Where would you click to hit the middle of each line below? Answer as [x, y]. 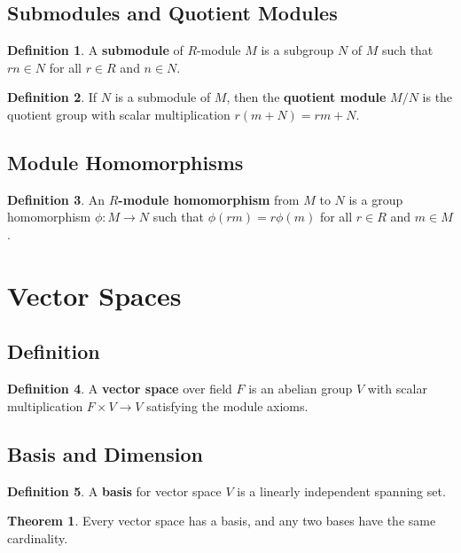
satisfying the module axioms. [227, 405]
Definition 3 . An [56, 199]
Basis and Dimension [105, 453]
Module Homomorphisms [125, 162]
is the [438, 97]
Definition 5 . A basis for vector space [114, 491]
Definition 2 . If [52, 97]
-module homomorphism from [209, 199]
